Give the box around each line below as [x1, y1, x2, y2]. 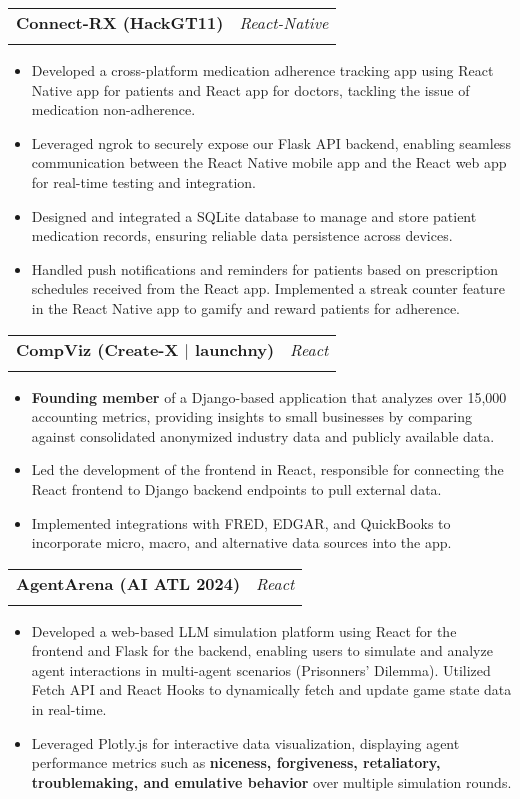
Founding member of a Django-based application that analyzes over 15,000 [31, 386, 507, 407]
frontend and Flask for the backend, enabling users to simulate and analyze [31, 640, 493, 661]
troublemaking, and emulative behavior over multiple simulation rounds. [31, 771, 512, 792]
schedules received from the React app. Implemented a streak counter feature [31, 278, 505, 299]
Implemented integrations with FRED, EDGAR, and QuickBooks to [31, 512, 451, 533]
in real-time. [31, 699, 107, 720]
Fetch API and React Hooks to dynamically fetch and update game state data [31, 679, 512, 700]
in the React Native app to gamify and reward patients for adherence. [31, 297, 460, 318]
